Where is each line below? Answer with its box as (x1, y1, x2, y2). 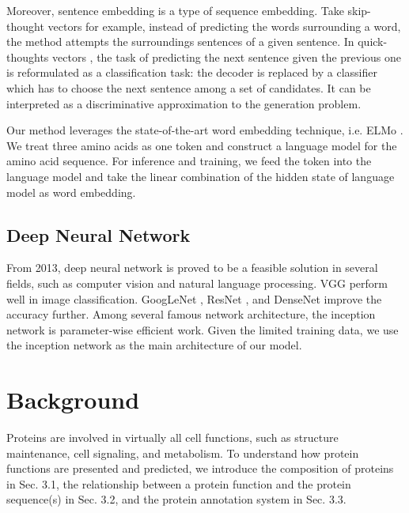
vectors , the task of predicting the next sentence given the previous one (52, 48, 402, 65)
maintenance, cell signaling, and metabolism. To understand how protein (6, 444, 359, 461)
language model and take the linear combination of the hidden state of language (6, 168, 395, 184)
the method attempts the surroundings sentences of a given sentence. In (6, 33, 354, 50)
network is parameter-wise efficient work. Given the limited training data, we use (6, 321, 399, 338)
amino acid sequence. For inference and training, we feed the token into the (6, 153, 372, 169)
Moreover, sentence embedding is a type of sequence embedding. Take (6, 2, 344, 18)
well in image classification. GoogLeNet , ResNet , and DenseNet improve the (6, 290, 382, 307)
